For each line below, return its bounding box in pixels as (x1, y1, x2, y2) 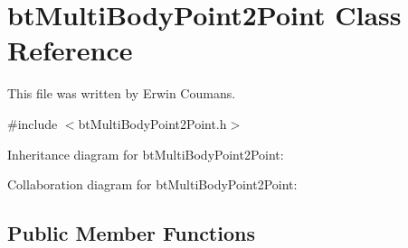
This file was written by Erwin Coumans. (7, 84, 236, 103)
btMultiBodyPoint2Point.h (78, 114, 227, 133)
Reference (7, 32, 133, 69)
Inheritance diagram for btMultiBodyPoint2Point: (7, 144, 284, 163)
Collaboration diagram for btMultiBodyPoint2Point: (7, 175, 298, 194)
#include (7, 114, 58, 133)
